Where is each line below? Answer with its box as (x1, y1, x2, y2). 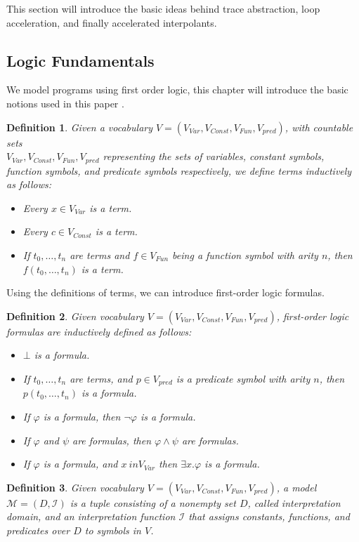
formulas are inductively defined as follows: (6, 324, 192, 338)
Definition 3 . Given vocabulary (6, 480, 144, 494)
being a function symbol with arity (172, 248, 318, 262)
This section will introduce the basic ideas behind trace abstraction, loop (6, 1, 320, 15)
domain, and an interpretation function (6, 509, 176, 524)
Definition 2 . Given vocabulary (6, 308, 144, 323)
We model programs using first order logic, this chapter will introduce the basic (6, 82, 348, 97)
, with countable (285, 119, 353, 134)
